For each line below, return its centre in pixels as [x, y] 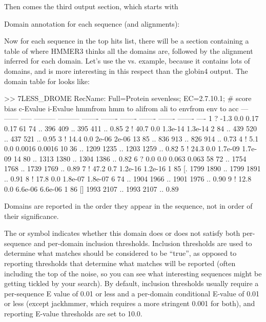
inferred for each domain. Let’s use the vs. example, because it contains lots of [127, 61]
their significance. [32, 216]
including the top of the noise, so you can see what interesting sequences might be [133, 273]
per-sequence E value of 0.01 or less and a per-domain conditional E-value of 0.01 [132, 293]
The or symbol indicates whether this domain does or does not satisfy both [122, 233]
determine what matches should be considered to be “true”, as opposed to [120, 253]
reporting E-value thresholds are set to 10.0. [73, 314]
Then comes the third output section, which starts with [91, 6]
